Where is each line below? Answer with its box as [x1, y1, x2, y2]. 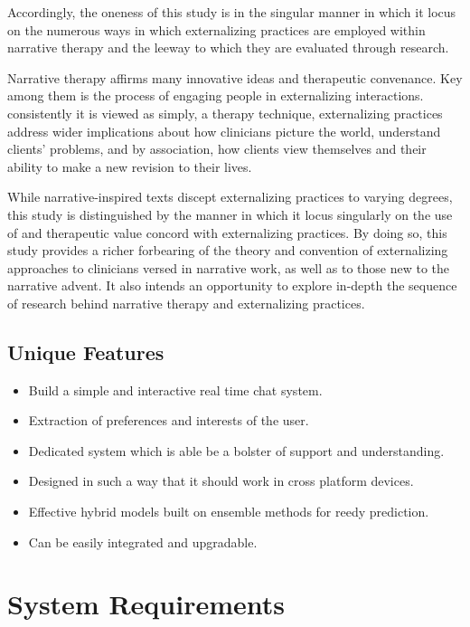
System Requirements [7, 585, 285, 622]
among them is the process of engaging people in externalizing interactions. [7, 86, 424, 105]
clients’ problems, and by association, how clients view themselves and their [7, 139, 427, 158]
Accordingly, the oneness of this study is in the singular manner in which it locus [7, 3, 456, 21]
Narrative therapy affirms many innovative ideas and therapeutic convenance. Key [7, 68, 463, 87]
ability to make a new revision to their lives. [7, 157, 252, 176]
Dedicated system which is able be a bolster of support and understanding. [28, 441, 445, 460]
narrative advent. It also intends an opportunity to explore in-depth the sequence [7, 276, 457, 295]
